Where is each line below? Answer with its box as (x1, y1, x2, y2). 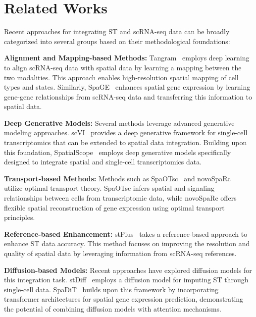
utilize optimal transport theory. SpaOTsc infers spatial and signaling (4, 183, 214, 193)
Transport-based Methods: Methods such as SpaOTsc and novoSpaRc (4, 173, 231, 183)
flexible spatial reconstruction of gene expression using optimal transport (4, 202, 225, 212)
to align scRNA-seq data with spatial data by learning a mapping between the (4, 62, 242, 72)
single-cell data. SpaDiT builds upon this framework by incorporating (4, 284, 219, 294)
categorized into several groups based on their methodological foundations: (4, 36, 230, 46)
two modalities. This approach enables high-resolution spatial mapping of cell (4, 72, 239, 82)
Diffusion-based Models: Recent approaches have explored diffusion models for (4, 264, 252, 275)
